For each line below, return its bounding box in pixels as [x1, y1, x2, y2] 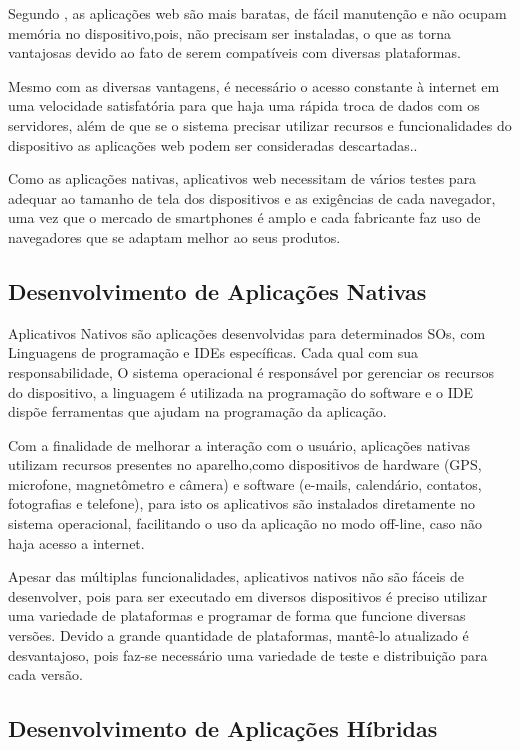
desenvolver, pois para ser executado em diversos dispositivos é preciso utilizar [8, 585, 488, 606]
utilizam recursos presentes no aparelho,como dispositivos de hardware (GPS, [8, 454, 482, 475]
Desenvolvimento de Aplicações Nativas [8, 275, 427, 306]
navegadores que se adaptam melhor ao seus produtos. [8, 226, 341, 247]
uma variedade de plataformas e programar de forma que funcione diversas [8, 605, 466, 626]
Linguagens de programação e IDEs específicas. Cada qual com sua [8, 342, 419, 363]
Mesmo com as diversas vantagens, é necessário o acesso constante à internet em [8, 75, 500, 96]
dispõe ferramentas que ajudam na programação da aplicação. [8, 401, 387, 422]
